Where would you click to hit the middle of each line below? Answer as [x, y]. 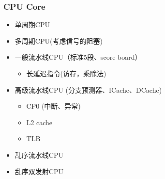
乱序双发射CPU [39, 171]
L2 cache [39, 122]
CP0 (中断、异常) [53, 106]
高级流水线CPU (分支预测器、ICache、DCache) [88, 89]
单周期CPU [32, 24]
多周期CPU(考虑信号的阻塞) [59, 41]
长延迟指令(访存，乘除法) [66, 73]
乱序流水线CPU [39, 155]
